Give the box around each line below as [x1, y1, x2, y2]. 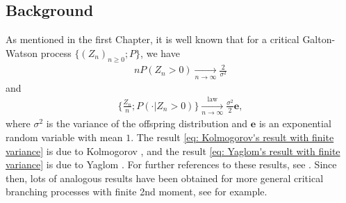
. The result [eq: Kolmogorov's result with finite [131, 129, 334, 144]
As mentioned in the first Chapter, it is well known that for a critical [6, 32, 299, 47]
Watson [6, 45, 38, 60]
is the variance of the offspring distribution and [46, 116, 248, 131]
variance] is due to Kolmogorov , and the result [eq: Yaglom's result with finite [6, 143, 340, 158]
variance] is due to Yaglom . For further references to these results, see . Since [6, 157, 337, 172]
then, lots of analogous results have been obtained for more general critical [6, 170, 324, 185]
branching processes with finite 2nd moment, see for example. [6, 184, 267, 199]
